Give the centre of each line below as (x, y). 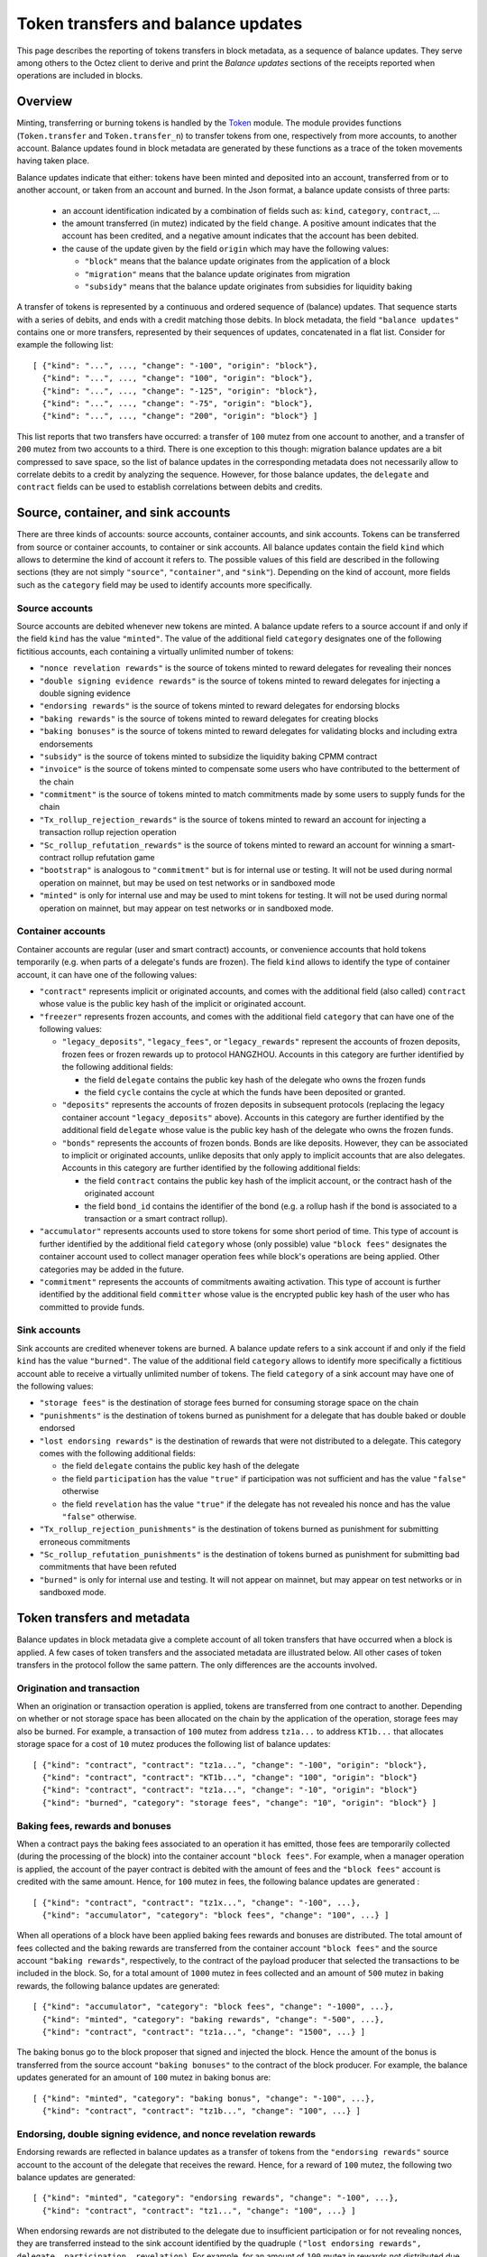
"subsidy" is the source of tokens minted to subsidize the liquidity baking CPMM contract (208, 756)
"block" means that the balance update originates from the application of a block (237, 261)
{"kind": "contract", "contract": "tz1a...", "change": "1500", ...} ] (204, 2032)
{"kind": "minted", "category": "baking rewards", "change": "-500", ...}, (213, 2019)
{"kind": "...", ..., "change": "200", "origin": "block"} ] (180, 416)
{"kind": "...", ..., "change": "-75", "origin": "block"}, (178, 404)
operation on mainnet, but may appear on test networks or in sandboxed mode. (186, 908)
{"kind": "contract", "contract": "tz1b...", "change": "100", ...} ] (201, 2111)
